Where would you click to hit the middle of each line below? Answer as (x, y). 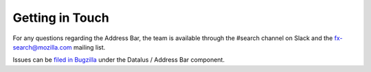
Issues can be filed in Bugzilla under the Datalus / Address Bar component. (119, 60)
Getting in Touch (61, 18)
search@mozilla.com (42, 47)
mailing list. (89, 47)
